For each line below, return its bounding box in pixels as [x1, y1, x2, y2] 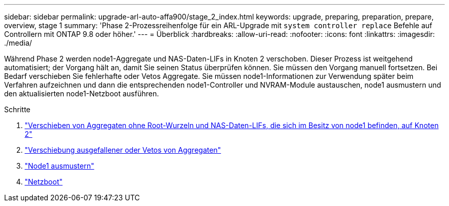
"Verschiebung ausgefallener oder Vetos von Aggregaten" [25, 146, 221, 154]
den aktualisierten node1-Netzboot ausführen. [4, 89, 159, 98]
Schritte [4, 105, 31, 114]
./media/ [4, 38, 32, 47]
